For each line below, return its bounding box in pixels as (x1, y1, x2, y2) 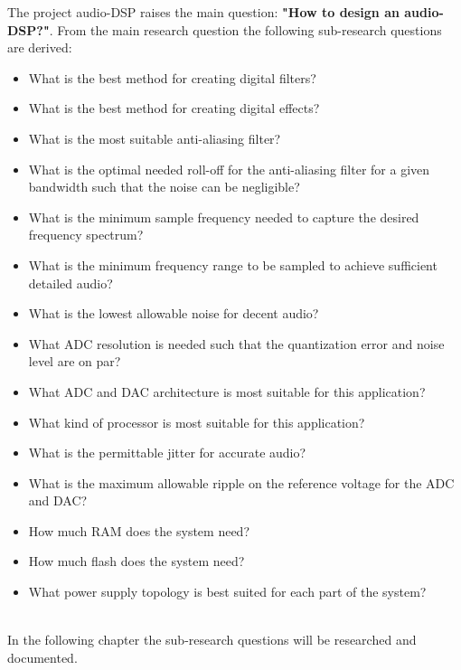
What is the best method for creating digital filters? (28, 68, 316, 87)
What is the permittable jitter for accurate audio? (28, 443, 306, 462)
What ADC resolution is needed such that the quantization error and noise (28, 334, 445, 353)
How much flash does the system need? (28, 552, 245, 571)
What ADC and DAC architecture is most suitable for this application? (28, 382, 426, 401)
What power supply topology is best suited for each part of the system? (28, 582, 427, 601)
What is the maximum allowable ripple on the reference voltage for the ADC (28, 473, 455, 492)
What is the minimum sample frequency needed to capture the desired (28, 207, 419, 226)
